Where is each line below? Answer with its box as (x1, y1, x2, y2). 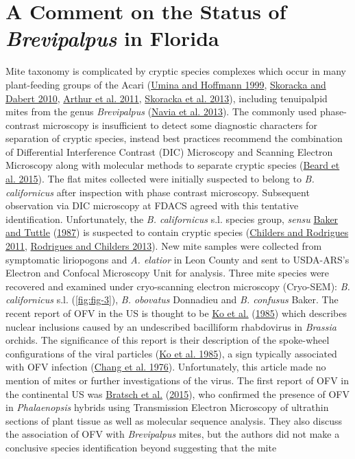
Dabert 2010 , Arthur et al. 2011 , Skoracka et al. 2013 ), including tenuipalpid (5, 91, 328, 105)
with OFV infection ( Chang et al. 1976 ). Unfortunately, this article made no (5, 360, 326, 374)
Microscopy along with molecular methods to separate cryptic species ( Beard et (5, 158, 340, 172)
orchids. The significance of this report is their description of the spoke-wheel (5, 333, 330, 347)
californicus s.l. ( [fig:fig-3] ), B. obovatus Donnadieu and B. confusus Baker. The (5, 292, 339, 307)
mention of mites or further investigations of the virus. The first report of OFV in (5, 373, 349, 387)
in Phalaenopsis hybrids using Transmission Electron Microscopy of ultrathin (5, 400, 329, 414)
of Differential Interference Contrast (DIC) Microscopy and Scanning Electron (5, 144, 333, 158)
